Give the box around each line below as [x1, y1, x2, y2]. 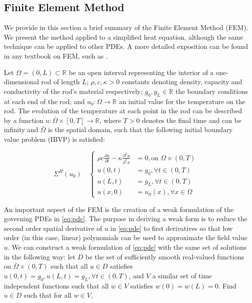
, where [99, 115, 121, 125]
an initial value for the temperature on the [119, 96, 245, 106]
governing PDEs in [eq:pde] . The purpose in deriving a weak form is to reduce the [4, 213, 248, 224]
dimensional [4, 76, 39, 87]
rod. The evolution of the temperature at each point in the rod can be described [4, 106, 242, 116]
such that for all [24, 290, 72, 300]
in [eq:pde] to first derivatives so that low [110, 223, 233, 233]
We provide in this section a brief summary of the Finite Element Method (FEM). [4, 22, 248, 32]
